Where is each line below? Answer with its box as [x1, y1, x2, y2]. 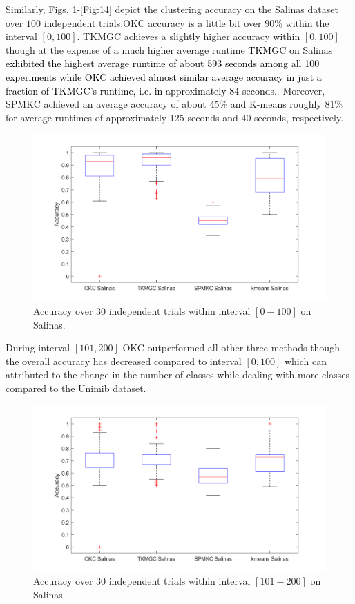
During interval [6, 340, 70, 355]
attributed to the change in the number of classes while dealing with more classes [6, 367, 349, 382]
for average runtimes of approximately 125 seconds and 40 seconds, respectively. [6, 110, 344, 124]
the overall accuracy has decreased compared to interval [6, 353, 242, 368]
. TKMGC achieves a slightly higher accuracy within [77, 29, 300, 43]
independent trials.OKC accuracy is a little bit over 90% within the [44, 15, 329, 30]
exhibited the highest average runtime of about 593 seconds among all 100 [6, 56, 320, 70]
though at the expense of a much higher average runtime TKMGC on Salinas [6, 42, 333, 57]
